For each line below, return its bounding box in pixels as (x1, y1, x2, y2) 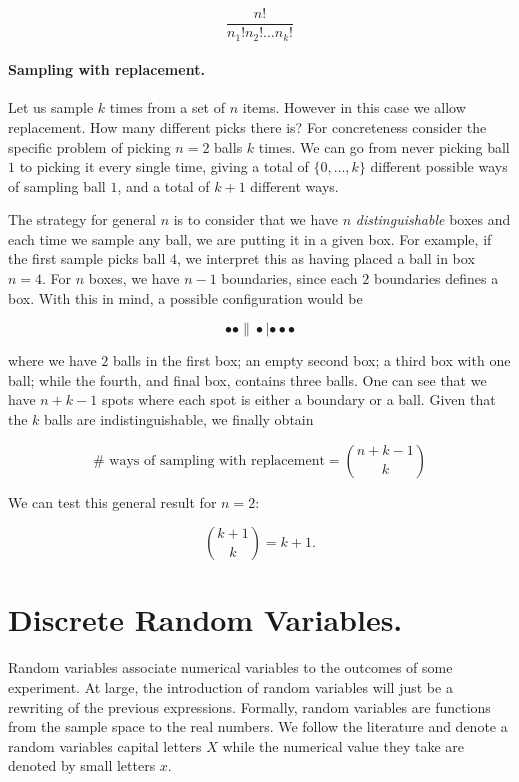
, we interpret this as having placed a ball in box (177, 248, 475, 269)
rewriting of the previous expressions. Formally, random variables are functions (8, 696, 491, 717)
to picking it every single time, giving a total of (19, 156, 309, 177)
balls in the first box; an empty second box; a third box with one (113, 350, 511, 371)
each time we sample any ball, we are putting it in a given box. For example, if (8, 228, 492, 249)
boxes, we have (88, 268, 180, 289)
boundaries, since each (221, 268, 358, 289)
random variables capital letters (8, 735, 202, 756)
